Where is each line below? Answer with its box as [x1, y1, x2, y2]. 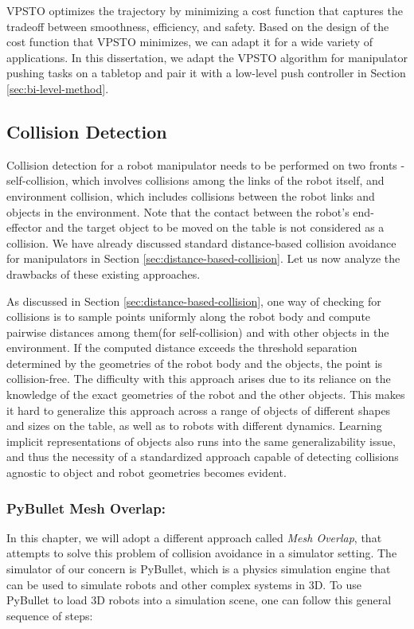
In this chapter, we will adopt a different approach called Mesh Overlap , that [6, 529, 382, 545]
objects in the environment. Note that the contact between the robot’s [6, 203, 350, 220]
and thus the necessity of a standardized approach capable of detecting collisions [6, 448, 399, 465]
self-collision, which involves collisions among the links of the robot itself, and [6, 172, 385, 189]
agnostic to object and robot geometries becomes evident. [6, 464, 287, 481]
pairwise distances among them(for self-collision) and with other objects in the [6, 323, 389, 340]
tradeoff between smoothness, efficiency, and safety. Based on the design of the [6, 18, 389, 34]
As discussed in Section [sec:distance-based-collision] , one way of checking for [6, 292, 381, 309]
